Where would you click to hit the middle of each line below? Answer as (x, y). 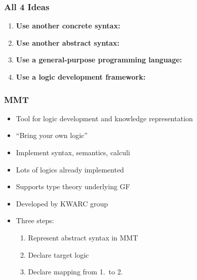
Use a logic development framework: (81, 77)
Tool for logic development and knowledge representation (104, 118)
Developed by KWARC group (62, 203)
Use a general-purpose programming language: (99, 60)
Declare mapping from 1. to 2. (75, 272)
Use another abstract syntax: (68, 42)
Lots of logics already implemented (70, 169)
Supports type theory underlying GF (73, 186)
